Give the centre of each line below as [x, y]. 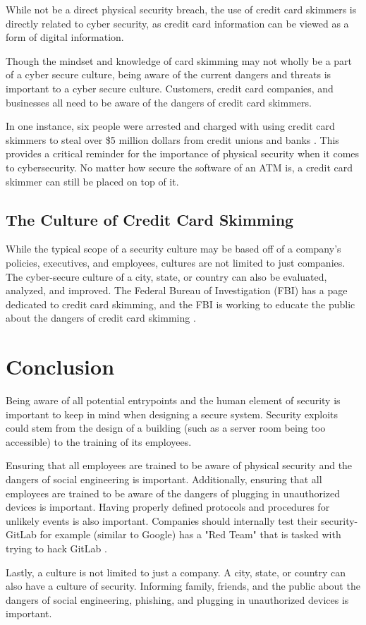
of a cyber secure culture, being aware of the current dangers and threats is [169, 74]
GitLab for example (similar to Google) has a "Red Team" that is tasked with [173, 534]
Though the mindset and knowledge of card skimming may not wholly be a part [179, 60]
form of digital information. [65, 37]
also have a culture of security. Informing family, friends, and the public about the [183, 586]
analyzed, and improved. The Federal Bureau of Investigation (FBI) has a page [177, 290]
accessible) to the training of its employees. [99, 441]
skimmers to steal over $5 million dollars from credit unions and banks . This [172, 139]
